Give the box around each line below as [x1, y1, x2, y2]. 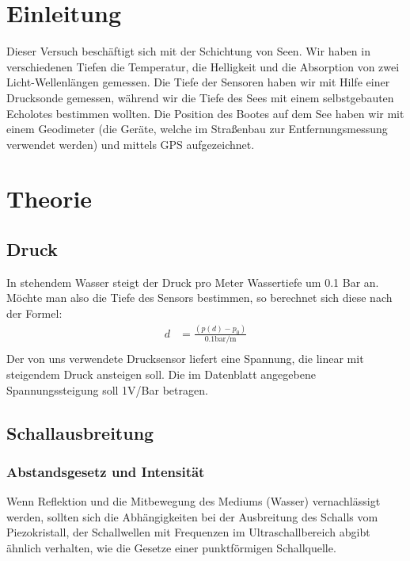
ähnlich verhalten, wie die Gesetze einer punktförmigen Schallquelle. [6, 539, 336, 555]
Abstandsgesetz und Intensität [6, 461, 205, 481]
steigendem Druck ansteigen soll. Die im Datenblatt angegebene [6, 365, 316, 382]
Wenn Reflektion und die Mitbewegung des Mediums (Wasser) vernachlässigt [6, 493, 381, 509]
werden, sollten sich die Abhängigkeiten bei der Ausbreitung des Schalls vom [6, 508, 378, 525]
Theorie [6, 182, 93, 215]
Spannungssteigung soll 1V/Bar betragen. [6, 381, 208, 398]
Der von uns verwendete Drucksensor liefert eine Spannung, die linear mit [6, 350, 364, 367]
